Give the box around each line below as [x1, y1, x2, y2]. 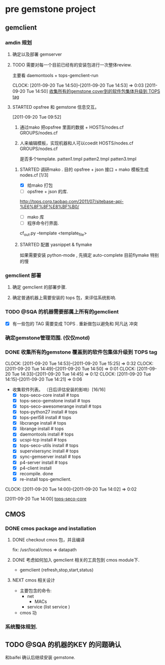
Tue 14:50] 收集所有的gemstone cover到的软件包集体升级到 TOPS [26, 88, 160, 94]
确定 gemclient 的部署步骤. [12, 284, 67, 290]
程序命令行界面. [27, 220, 59, 226]
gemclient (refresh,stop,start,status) [19, 567, 94, 573]
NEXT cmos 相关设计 [12, 577, 55, 583]
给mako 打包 [27, 182, 53, 188]
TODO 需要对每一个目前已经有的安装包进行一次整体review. [12, 62, 132, 68]
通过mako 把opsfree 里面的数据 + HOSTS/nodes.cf [19, 124, 124, 130]
